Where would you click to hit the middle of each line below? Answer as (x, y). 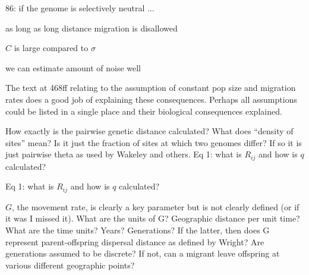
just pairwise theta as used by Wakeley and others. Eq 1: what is (124, 154)
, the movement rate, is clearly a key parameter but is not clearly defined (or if (156, 206)
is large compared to (51, 48)
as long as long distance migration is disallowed (92, 28)
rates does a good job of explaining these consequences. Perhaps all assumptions (151, 99)
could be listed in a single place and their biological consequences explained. (144, 111)
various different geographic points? (70, 265)
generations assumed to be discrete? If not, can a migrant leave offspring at (143, 253)
